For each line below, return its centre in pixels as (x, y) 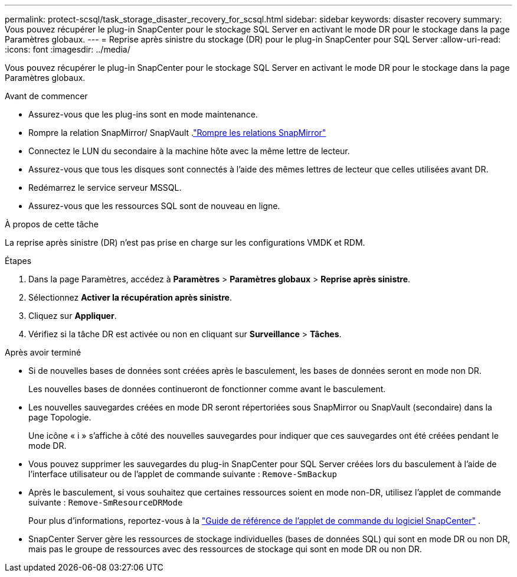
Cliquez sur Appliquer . (73, 316)
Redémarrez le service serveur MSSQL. (105, 188)
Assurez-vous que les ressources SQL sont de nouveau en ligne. (154, 206)
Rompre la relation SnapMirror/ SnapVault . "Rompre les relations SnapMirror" (177, 133)
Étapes (18, 261)
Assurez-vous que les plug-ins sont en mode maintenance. (143, 114)
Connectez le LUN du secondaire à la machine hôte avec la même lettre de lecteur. (189, 151)
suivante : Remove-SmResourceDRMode (106, 502)
